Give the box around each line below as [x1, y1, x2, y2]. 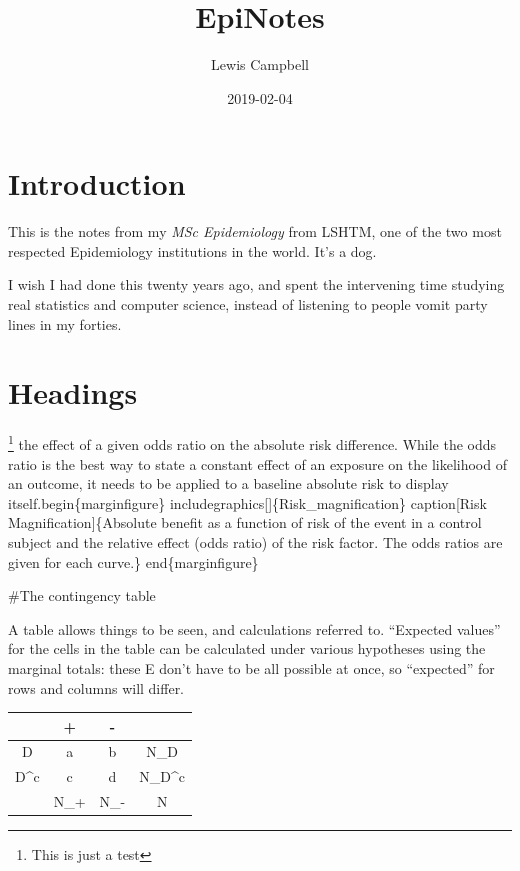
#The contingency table [8, 585, 156, 606]
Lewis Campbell [211, 54, 309, 75]
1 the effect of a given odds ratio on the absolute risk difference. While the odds [8, 431, 497, 454]
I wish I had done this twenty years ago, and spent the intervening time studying [8, 274, 505, 295]
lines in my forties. [8, 313, 122, 334]
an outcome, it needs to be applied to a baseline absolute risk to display [8, 473, 449, 494]
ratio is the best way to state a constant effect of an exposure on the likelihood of [8, 453, 507, 474]
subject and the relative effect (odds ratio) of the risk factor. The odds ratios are [8, 531, 503, 552]
